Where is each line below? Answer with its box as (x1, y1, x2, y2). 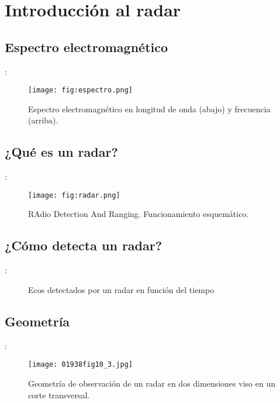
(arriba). (28, 114, 58, 126)
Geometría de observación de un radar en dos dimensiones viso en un (28, 377, 275, 389)
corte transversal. (28, 388, 90, 401)
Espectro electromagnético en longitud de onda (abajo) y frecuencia (28, 102, 271, 115)
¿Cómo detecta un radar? (5, 236, 163, 254)
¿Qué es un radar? (5, 143, 118, 161)
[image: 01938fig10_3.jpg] (28, 360, 133, 369)
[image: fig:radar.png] (28, 191, 120, 199)
